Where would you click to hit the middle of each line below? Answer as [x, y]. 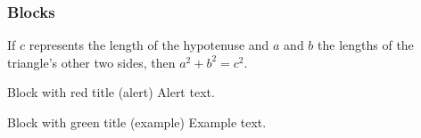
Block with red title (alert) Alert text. [111, 92]
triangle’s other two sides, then [91, 62]
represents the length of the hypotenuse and [149, 45]
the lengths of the [366, 45]
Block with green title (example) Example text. [137, 122]
